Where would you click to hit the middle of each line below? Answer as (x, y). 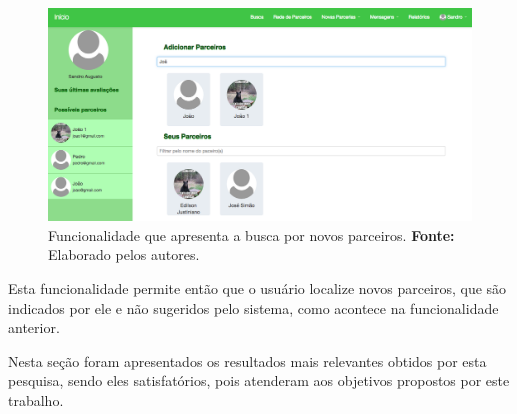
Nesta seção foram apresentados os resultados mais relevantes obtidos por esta (247, 360)
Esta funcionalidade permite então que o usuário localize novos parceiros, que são (257, 288)
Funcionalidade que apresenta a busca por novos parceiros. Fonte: (251, 234)
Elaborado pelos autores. (124, 254)
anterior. (34, 327)
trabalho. (36, 399)
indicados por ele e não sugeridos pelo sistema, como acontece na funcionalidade (253, 307)
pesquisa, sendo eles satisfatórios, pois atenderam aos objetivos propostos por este (259, 380)
